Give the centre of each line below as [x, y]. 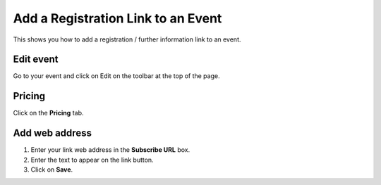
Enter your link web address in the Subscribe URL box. [110, 150]
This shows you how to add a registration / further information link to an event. [127, 39]
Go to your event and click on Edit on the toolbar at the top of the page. [116, 76]
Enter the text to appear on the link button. [92, 160]
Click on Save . [52, 170]
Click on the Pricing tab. [48, 113]
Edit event [36, 59]
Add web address [52, 133]
